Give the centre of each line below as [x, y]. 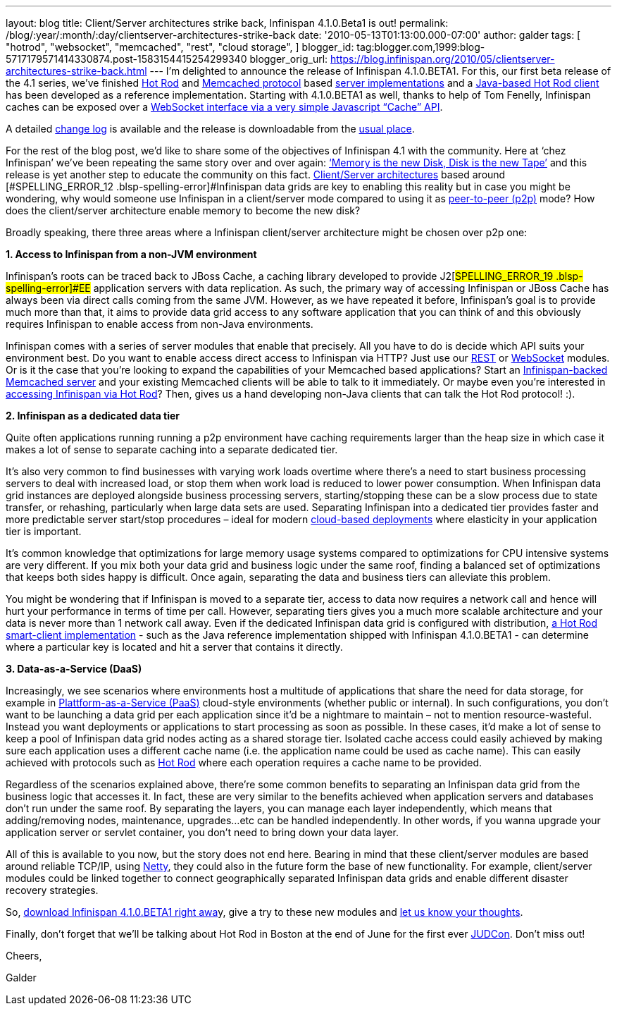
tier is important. [44, 531]
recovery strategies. [52, 890]
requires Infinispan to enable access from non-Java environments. [160, 324]
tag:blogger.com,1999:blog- [421, 47]
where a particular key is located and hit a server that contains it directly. [174, 647]
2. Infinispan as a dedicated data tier [93, 416]
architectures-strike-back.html [76, 71]
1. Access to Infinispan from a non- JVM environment [131, 254]
